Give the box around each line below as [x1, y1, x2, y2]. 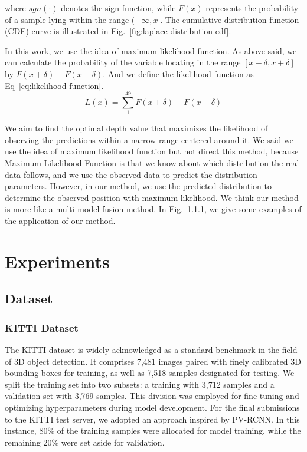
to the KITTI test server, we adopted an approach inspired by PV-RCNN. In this [5, 413, 300, 425]
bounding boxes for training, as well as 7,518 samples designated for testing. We [5, 367, 295, 379]
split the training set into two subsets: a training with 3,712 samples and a [5, 378, 275, 390]
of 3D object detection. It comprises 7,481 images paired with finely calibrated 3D [5, 355, 301, 367]
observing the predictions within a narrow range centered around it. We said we [5, 133, 293, 146]
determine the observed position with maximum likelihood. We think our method [5, 191, 299, 203]
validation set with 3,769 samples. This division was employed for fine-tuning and [5, 390, 299, 402]
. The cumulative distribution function [160, 13, 299, 25]
